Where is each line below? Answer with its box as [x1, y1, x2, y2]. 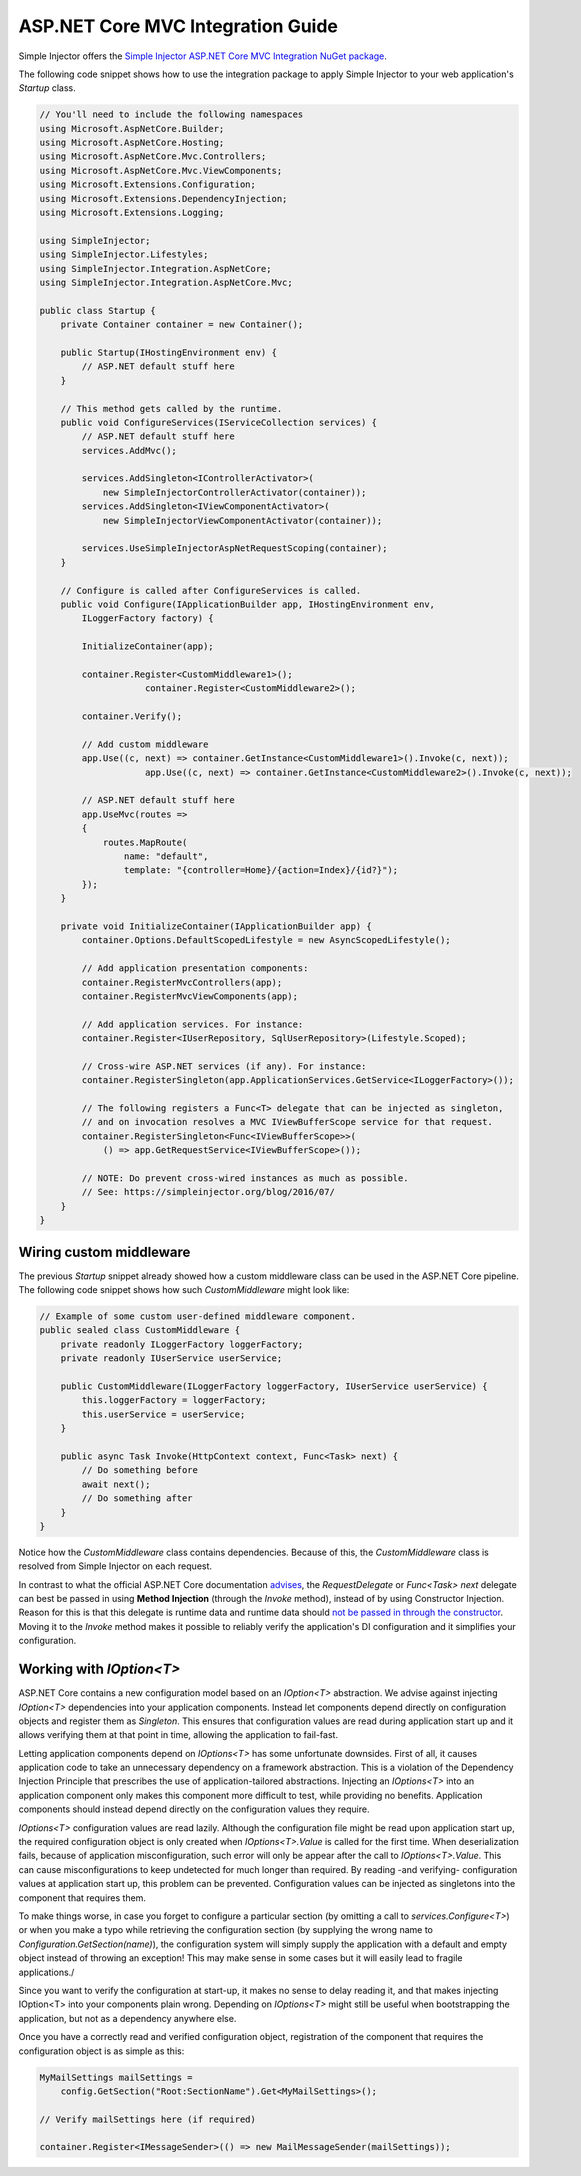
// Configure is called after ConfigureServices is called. [60, 585, 362, 596]
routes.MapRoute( [102, 836, 188, 848]
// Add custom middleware [81, 738, 209, 750]
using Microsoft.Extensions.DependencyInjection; [39, 193, 288, 204]
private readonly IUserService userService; [60, 1353, 283, 1364]
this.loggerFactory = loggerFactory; [81, 1395, 267, 1406]
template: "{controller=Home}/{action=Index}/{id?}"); [123, 865, 399, 876]
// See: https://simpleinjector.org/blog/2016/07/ [81, 1186, 335, 1198]
